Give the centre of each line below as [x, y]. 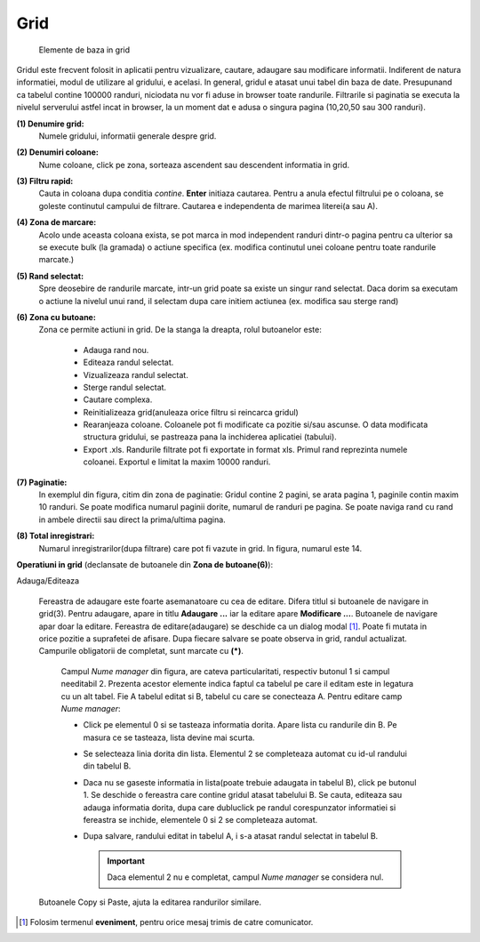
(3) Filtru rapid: [45, 181]
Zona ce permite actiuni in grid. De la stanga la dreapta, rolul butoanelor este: [180, 330]
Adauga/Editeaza [48, 581]
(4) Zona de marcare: [56, 222]
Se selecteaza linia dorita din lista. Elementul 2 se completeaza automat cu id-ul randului [245, 754]
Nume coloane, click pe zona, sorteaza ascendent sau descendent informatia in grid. [194, 165]
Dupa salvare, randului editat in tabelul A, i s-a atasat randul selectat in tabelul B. [231, 836]
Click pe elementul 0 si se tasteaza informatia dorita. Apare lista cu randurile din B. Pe [240, 725]
